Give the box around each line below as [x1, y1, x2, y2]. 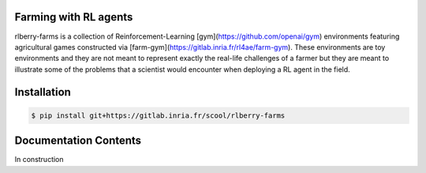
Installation [14, 85, 71, 99]
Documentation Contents [14, 134, 142, 148]
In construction [14, 155, 64, 164]
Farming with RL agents [14, 10, 133, 24]
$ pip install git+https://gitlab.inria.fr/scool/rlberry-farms [31, 111, 286, 120]
